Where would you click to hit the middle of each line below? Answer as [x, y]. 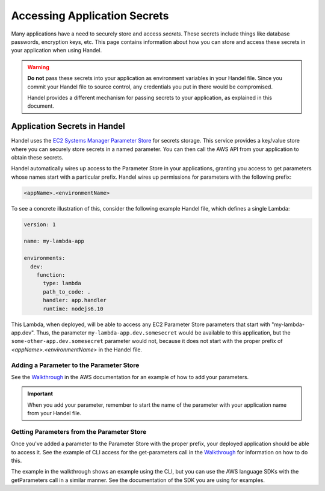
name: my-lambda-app [54, 241]
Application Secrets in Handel [68, 126]
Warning [38, 67]
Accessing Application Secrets [90, 16]
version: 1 [40, 224]
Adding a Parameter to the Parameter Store [75, 365]
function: [51, 275]
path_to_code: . [67, 292]
